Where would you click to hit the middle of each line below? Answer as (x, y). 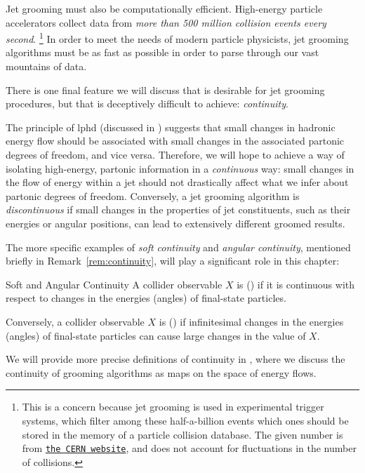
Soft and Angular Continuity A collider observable (114, 284)
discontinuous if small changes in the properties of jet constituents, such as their (178, 209)
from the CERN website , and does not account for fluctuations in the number (189, 448)
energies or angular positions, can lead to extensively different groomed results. (175, 223)
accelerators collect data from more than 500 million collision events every (166, 22)
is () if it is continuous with (296, 284)
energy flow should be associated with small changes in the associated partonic (175, 141)
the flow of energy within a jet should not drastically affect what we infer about (177, 182)
